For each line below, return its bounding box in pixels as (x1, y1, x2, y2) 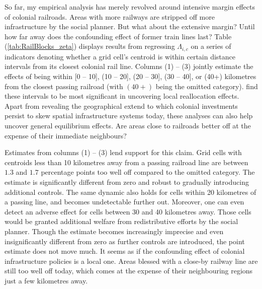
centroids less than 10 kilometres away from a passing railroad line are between (5, 157, 248, 167)
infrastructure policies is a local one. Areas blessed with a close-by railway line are (5, 255, 258, 266)
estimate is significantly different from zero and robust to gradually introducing (5, 176, 249, 187)
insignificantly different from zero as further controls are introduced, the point (5, 236, 245, 246)
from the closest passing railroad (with (5, 81, 123, 91)
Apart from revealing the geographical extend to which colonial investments (5, 100, 238, 111)
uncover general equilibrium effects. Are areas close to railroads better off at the (5, 120, 251, 130)
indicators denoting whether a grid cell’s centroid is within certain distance (5, 51, 236, 61)
